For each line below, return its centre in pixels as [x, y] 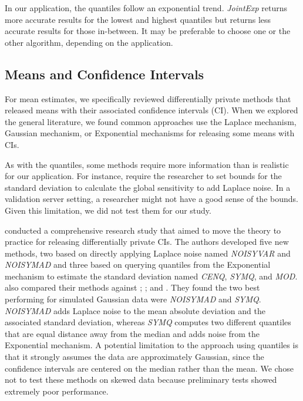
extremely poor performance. [57, 391]
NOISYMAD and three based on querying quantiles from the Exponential [138, 264]
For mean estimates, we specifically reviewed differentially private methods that [148, 98]
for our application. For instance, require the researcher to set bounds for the [143, 176]
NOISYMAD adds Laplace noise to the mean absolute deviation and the [135, 310]
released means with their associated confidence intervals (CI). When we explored [151, 110]
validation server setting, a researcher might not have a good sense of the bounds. [151, 199]
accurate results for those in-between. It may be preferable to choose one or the [148, 31]
